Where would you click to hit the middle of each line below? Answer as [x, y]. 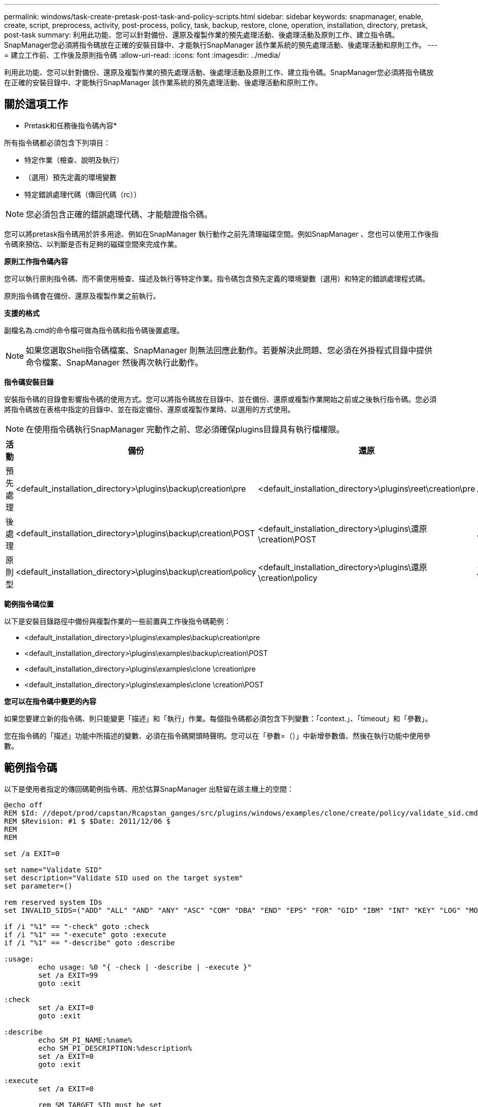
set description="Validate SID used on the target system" [124, 878]
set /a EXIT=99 [68, 975]
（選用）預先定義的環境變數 [70, 177]
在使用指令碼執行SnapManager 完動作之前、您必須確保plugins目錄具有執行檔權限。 [185, 429]
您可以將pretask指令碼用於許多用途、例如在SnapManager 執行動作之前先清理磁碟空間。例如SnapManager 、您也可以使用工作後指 [221, 234]
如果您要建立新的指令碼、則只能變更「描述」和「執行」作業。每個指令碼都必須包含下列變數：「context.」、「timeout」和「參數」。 [218, 718]
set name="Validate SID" [53, 870]
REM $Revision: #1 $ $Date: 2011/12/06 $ [87, 821]
